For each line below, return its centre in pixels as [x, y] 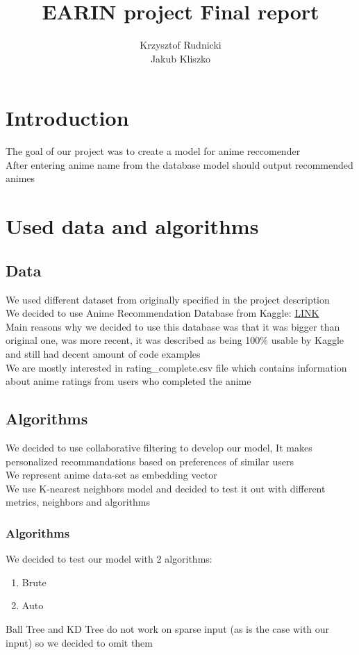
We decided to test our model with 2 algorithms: [109, 559]
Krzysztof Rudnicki [181, 45]
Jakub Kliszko [181, 58]
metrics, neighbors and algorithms [78, 502]
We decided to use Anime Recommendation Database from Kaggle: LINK [162, 313]
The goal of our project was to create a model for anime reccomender [153, 151]
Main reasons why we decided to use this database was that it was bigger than [173, 326]
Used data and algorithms [132, 226]
